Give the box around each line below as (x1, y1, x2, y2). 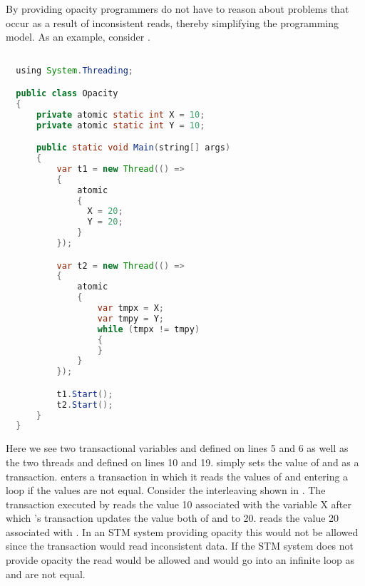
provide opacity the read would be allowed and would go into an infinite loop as (6, 552, 355, 567)
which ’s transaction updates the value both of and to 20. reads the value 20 (6, 510, 339, 525)
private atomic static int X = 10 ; (36, 109, 205, 120)
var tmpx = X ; (97, 303, 164, 314)
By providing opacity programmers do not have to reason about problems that (6, 1, 349, 16)
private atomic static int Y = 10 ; (36, 120, 205, 130)
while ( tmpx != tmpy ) (97, 324, 200, 334)
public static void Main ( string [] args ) (36, 143, 231, 153)
